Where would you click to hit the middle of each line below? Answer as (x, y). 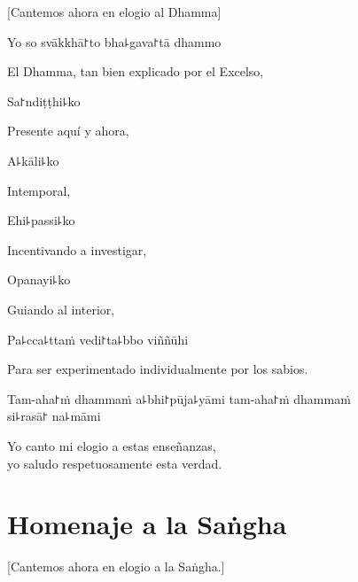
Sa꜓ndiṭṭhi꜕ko (44, 101)
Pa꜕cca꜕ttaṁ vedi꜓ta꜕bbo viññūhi (98, 339)
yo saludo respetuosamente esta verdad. (115, 463)
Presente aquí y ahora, (68, 131)
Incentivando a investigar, (77, 249)
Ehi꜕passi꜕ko (41, 220)
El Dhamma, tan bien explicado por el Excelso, (136, 71)
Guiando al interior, (61, 309)
